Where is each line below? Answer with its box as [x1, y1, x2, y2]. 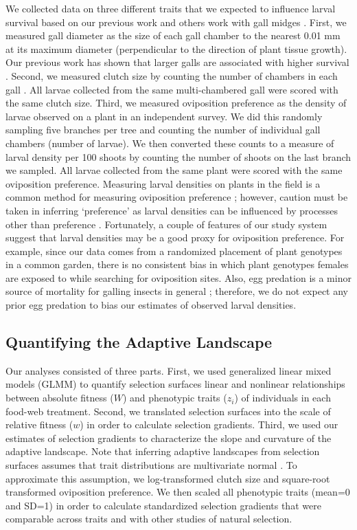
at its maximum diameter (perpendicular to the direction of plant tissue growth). [5, 41, 347, 56]
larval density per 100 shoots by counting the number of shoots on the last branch [5, 149, 352, 164]
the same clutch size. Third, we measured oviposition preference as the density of [5, 96, 347, 110]
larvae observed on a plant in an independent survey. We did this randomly [5, 109, 323, 123]
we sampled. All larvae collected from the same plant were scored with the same [5, 163, 343, 177]
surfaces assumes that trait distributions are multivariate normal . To [5, 458, 297, 472]
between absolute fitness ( [5, 390, 114, 405]
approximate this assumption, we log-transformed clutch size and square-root [5, 471, 330, 485]
